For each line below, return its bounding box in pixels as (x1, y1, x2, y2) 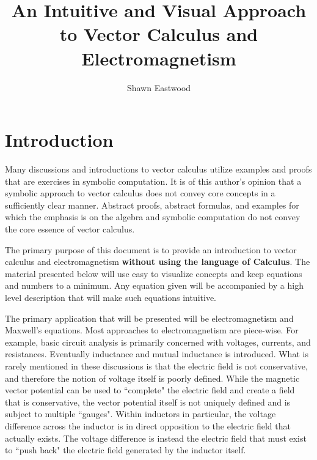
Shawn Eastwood (126, 81, 191, 94)
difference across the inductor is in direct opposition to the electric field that (5, 419, 291, 432)
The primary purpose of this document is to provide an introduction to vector (5, 243, 297, 256)
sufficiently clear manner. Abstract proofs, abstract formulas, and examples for (5, 198, 299, 211)
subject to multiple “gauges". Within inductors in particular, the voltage (5, 407, 276, 420)
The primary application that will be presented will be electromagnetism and (5, 311, 294, 324)
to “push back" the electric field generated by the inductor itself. (5, 443, 246, 456)
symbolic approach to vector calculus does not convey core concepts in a (5, 187, 275, 199)
